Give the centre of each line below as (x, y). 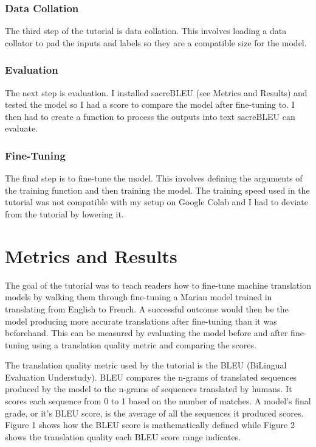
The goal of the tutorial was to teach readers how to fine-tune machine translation (158, 285)
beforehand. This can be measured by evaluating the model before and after (146, 333)
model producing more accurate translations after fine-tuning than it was (141, 321)
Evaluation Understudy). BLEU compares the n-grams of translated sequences (151, 377)
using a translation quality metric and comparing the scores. (144, 344)
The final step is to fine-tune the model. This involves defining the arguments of (154, 178)
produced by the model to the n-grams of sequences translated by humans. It (149, 389)
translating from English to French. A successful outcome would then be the (147, 308)
